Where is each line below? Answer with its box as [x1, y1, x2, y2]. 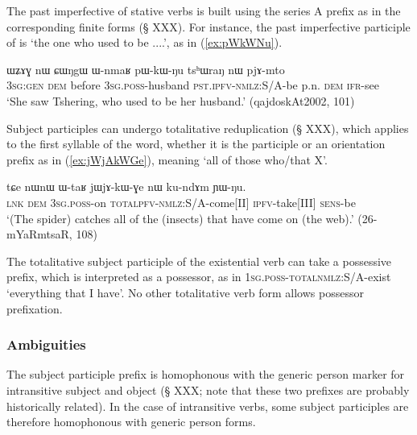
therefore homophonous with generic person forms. [6, 413, 256, 430]
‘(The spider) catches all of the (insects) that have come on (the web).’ [6, 209, 354, 226]
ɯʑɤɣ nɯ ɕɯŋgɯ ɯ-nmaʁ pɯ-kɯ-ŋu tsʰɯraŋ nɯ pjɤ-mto [6, 60, 285, 77]
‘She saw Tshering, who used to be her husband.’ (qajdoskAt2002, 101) [6, 92, 355, 109]
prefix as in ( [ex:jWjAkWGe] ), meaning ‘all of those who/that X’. [6, 151, 328, 168]
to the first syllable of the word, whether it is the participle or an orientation [6, 135, 386, 152]
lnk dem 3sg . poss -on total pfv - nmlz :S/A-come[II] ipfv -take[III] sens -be [6, 193, 356, 210]
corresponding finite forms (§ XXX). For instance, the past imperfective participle [6, 18, 411, 35]
